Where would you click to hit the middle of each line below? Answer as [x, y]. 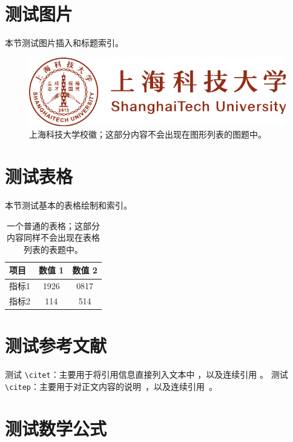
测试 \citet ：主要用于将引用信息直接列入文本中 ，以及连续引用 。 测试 [146, 374]
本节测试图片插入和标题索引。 [64, 43]
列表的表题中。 [53, 249]
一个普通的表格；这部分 [53, 225]
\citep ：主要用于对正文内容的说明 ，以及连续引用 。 [111, 386]
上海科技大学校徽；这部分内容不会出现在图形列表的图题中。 [148, 134]
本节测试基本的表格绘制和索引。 [68, 205]
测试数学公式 [56, 428]
